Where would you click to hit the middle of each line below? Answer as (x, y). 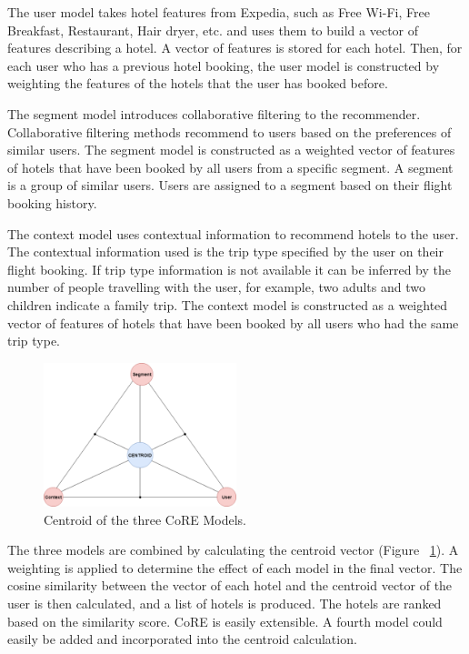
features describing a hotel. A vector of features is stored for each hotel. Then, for (235, 48)
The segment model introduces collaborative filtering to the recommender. (214, 113)
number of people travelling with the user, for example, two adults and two (216, 287)
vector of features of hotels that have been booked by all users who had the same (233, 322)
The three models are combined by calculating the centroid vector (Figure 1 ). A (233, 550)
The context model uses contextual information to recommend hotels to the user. (233, 233)
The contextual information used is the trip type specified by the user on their (225, 252)
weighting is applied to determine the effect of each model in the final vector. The (235, 567)
